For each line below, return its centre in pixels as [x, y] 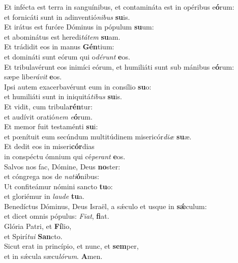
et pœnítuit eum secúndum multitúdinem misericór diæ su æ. [98, 136]
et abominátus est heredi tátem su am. [62, 36]
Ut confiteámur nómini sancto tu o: [58, 186]
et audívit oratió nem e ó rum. [48, 116]
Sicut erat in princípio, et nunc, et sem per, [71, 246]
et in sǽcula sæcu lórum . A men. [53, 256]
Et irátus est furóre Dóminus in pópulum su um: [79, 27]
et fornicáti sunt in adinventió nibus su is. [67, 17]
